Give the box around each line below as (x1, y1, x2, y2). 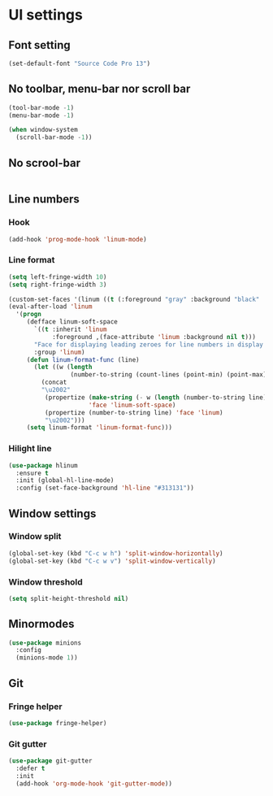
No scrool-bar (8, 156, 81, 170)
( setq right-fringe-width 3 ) (8, 281, 107, 289)
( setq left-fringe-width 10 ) (8, 272, 107, 281)
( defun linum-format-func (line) (26, 355, 140, 363)
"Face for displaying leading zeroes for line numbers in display (33, 340, 264, 349)
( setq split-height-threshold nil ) (8, 594, 129, 602)
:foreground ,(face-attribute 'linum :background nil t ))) (51, 333, 256, 341)
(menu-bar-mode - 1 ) (8, 111, 75, 120)
